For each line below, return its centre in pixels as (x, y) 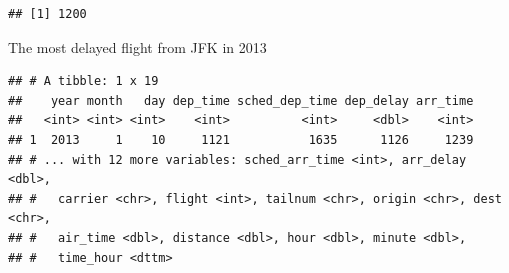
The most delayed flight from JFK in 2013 (137, 46)
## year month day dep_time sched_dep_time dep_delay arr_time (241, 100)
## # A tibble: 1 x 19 (83, 81)
